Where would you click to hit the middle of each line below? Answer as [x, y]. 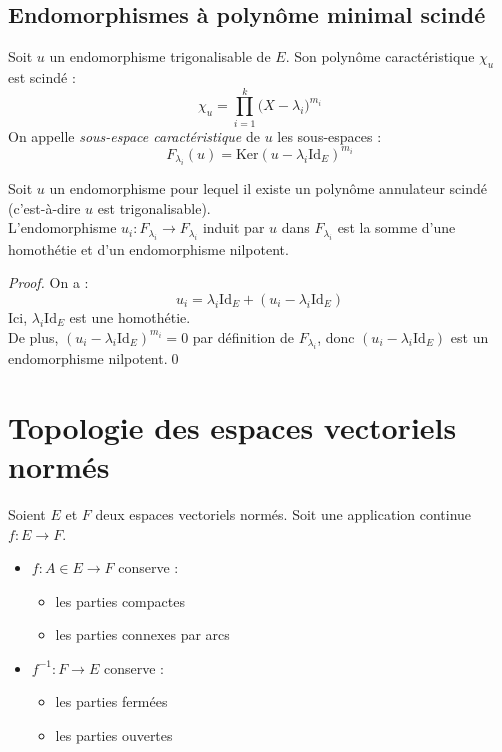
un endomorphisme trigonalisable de [160, 56]
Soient [27, 513]
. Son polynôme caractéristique [380, 56]
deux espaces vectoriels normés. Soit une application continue [283, 513]
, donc [336, 336]
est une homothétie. [130, 317]
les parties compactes [120, 600]
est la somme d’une [396, 227]
